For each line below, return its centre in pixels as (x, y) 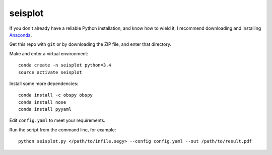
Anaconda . (21, 35)
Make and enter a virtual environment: (49, 53)
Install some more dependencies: (44, 84)
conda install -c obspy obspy (56, 95)
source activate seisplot (50, 72)
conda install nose (42, 102)
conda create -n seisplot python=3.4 (65, 65)
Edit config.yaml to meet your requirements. (57, 120)
